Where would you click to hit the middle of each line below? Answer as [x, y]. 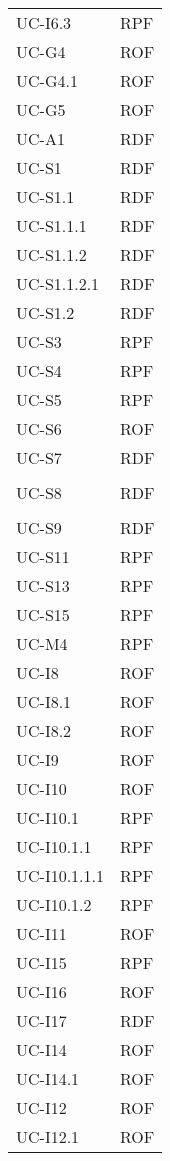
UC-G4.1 [47, 80]
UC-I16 [41, 991]
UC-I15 [41, 962]
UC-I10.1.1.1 [60, 875]
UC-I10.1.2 [54, 904]
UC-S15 [43, 614]
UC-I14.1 [48, 1078]
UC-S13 [43, 585]
